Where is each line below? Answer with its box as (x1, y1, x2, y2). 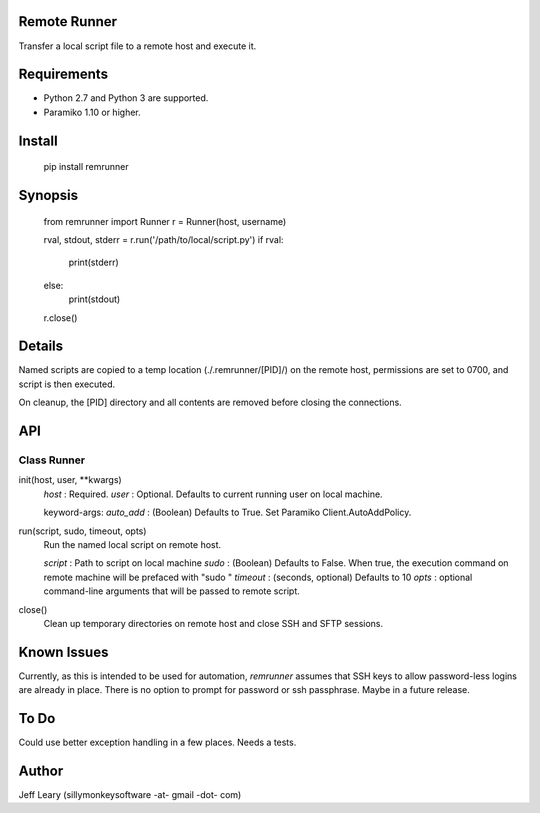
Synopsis (18, 187, 79, 204)
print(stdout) (68, 293, 121, 305)
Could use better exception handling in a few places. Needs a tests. (18, 736, 297, 749)
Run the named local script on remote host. (43, 538, 222, 550)
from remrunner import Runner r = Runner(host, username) (43, 215, 287, 227)
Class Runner (18, 453, 85, 467)
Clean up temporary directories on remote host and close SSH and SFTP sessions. (43, 617, 384, 629)
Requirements (18, 66, 109, 83)
